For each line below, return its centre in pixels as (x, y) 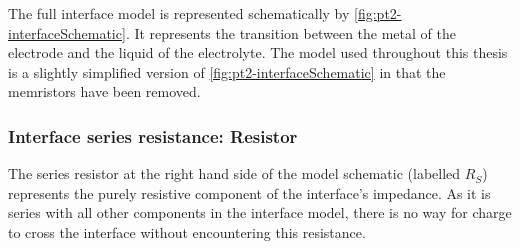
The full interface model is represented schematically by (179, 13)
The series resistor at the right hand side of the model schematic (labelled (234, 173)
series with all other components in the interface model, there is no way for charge (260, 212)
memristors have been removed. (104, 91)
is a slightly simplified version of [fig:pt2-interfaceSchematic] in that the (227, 71)
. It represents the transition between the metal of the (290, 32)
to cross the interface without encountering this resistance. (187, 231)
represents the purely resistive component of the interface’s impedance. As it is (249, 192)
